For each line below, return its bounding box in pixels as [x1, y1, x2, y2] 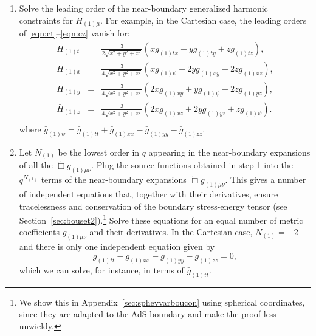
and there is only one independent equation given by [19, 240, 215, 253]
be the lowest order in [58, 145, 140, 158]
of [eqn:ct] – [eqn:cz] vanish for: [19, 27, 130, 39]
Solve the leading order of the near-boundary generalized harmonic [19, 2, 268, 14]
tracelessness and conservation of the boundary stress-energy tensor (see [19, 199, 287, 212]
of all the [19, 159, 53, 171]
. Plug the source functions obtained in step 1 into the [91, 159, 294, 171]
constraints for [19, 13, 73, 26]
